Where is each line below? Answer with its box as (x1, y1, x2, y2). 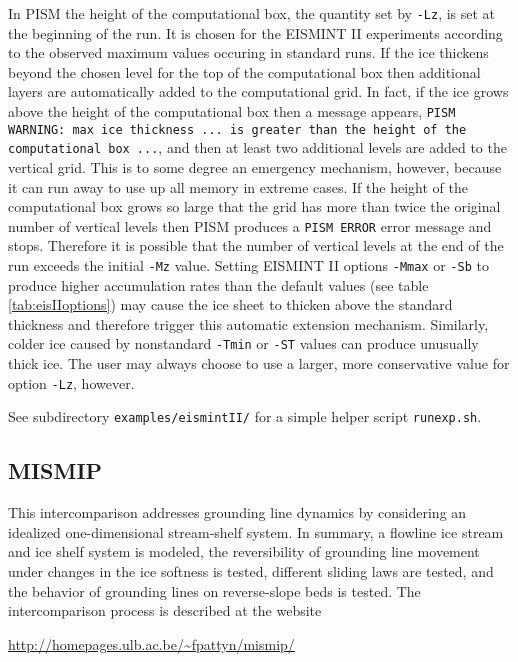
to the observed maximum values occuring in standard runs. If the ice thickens (8, 42, 489, 63)
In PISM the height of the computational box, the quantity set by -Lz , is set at (8, 3, 496, 23)
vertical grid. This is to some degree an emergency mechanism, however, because (8, 157, 502, 177)
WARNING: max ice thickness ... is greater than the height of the (8, 122, 467, 137)
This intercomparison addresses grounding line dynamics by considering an (8, 502, 467, 523)
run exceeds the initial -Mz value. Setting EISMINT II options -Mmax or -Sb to (8, 255, 489, 276)
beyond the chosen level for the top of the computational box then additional (8, 61, 481, 82)
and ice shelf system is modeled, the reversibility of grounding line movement (8, 541, 480, 562)
